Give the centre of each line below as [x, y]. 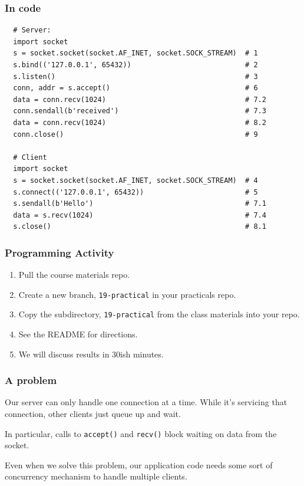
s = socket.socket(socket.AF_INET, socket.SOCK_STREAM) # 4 [136, 180]
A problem [31, 380]
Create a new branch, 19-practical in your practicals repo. [127, 294]
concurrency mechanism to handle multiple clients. [96, 476]
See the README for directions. [78, 334]
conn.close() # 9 [136, 134]
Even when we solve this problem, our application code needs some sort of [139, 464]
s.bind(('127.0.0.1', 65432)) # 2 [136, 65]
